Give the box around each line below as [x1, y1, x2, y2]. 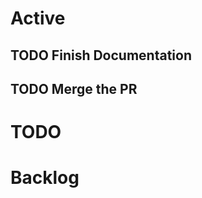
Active [10, 7, 66, 30]
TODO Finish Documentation [10, 47, 192, 64]
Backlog [10, 167, 80, 189]
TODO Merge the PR [10, 80, 138, 97]
